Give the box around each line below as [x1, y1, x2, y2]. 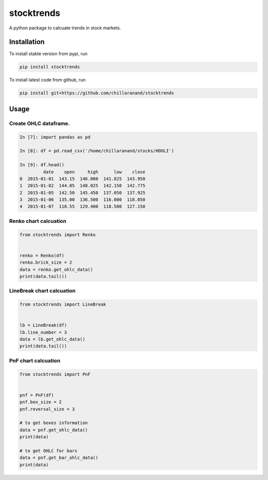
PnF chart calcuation [9, 357, 61, 364]
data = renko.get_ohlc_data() [19, 267, 93, 272]
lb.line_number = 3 [19, 329, 67, 335]
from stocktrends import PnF [19, 371, 91, 377]
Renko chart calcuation [9, 217, 67, 224]
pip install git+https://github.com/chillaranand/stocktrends [19, 90, 174, 96]
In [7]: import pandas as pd [19, 134, 91, 140]
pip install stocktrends [19, 64, 80, 70]
